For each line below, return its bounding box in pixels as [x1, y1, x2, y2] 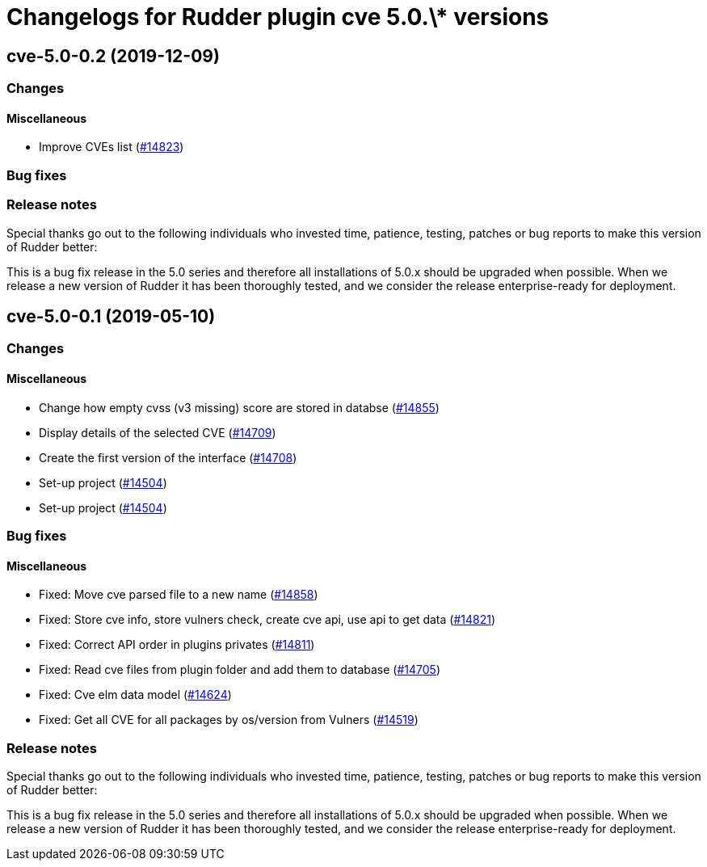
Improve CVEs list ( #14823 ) [39, 140, 184, 154]
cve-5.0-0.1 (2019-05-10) [6, 305, 216, 326]
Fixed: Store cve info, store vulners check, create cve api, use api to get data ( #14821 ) [39, 612, 496, 627]
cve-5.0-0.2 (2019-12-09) [6, 45, 220, 66]
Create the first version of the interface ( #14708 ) [39, 450, 297, 465]
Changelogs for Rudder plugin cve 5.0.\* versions [6, 3, 549, 31]
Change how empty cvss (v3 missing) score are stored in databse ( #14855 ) [39, 400, 440, 415]
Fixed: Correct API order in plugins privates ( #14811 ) [39, 638, 315, 652]
